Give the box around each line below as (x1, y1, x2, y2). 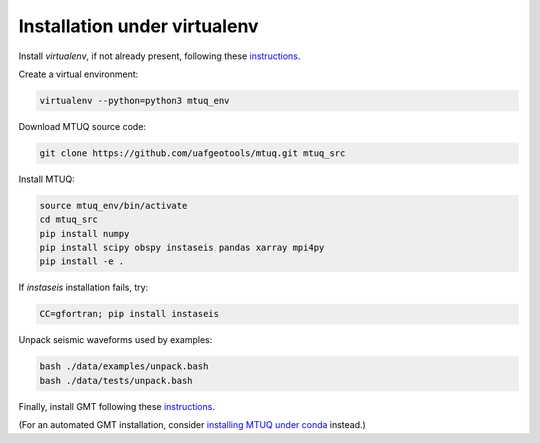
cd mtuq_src (39, 214, 99, 225)
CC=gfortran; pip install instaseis (39, 308, 220, 320)
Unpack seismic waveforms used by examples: (18, 334, 213, 346)
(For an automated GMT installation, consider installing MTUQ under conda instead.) (18, 419, 367, 431)
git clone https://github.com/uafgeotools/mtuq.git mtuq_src (39, 147, 346, 159)
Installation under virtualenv (18, 15, 259, 37)
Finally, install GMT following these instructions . (18, 400, 215, 412)
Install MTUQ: (18, 173, 75, 185)
